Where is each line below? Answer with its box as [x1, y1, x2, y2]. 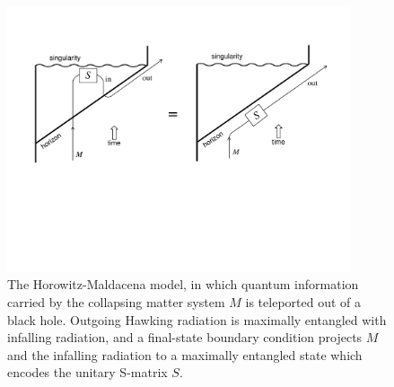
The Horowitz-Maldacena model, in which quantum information [7, 275, 359, 294]
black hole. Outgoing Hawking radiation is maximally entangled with [7, 310, 387, 329]
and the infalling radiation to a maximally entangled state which [7, 345, 363, 364]
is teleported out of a [245, 292, 361, 311]
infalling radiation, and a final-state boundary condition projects [7, 328, 363, 347]
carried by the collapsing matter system [7, 292, 225, 311]
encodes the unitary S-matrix [7, 363, 168, 382]
